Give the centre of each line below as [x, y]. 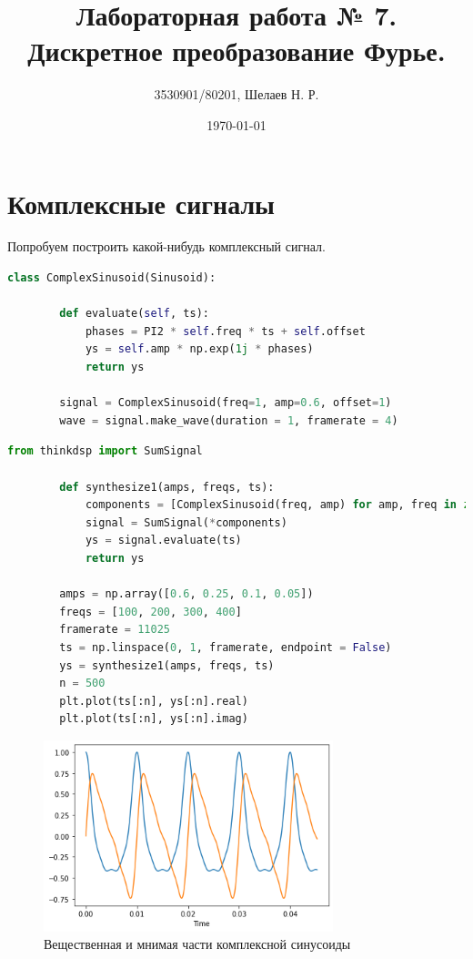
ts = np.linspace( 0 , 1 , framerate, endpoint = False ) [226, 647]
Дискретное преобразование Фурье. [236, 51]
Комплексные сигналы [141, 203]
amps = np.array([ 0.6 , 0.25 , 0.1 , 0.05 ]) [186, 594]
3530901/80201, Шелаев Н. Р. [236, 94]
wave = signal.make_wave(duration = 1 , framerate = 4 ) [229, 420]
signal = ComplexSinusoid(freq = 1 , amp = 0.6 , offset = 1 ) [226, 403]
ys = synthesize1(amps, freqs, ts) [167, 665]
